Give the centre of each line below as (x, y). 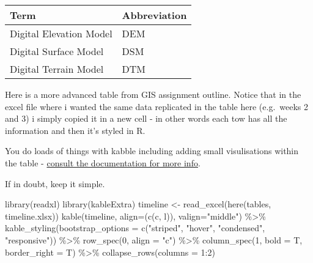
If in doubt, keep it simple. (55, 183)
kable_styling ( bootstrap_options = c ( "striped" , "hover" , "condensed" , (135, 228)
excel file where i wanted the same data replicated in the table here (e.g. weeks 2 (157, 106)
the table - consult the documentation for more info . (103, 162)
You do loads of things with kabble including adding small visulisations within (152, 151)
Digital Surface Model (57, 51)
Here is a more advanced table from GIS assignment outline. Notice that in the (153, 94)
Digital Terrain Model (57, 69)
